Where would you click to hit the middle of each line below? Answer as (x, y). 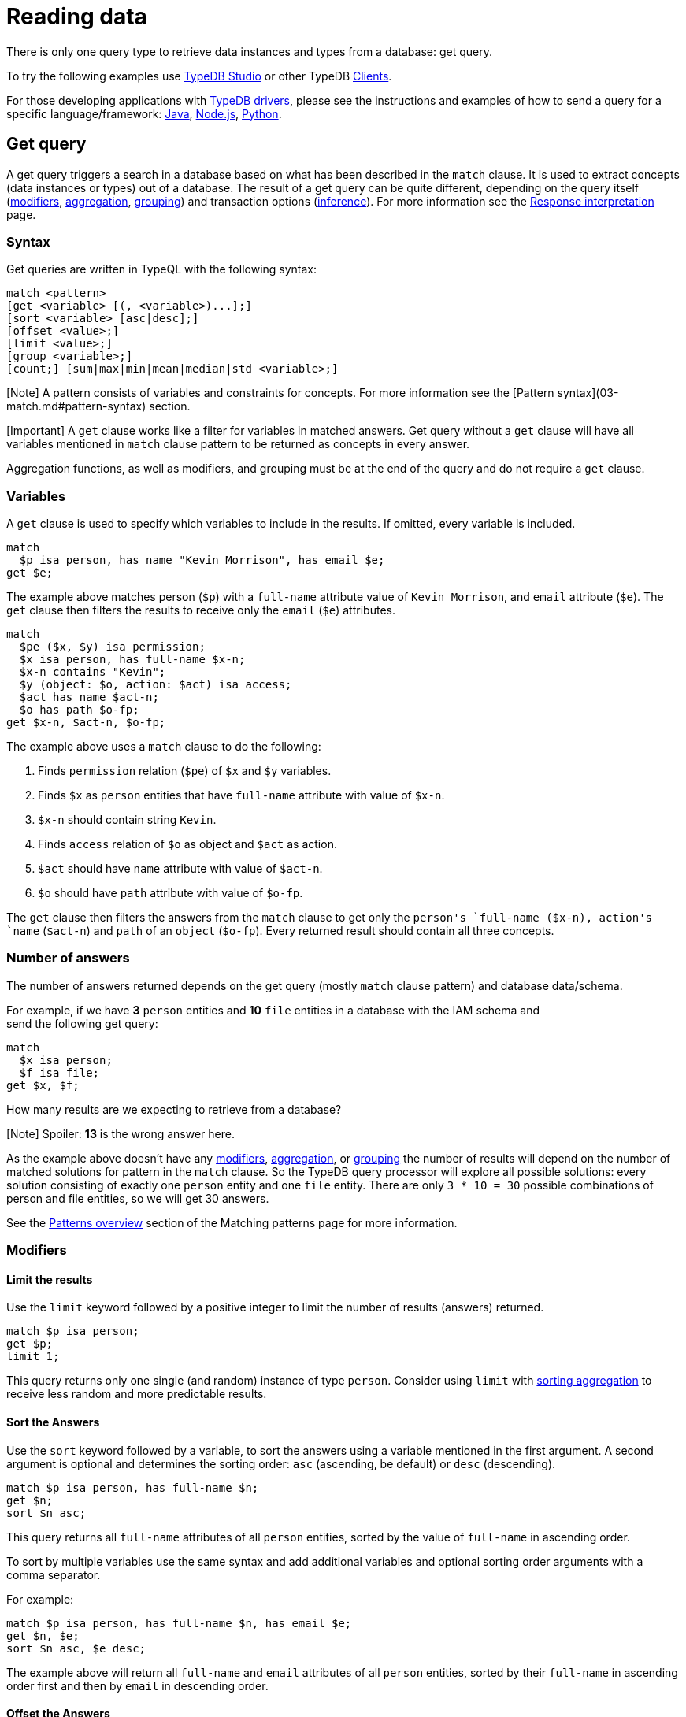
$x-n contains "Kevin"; (93, 672)
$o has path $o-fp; (79, 710)
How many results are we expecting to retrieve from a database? (174, 1109)
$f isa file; (59, 1072)
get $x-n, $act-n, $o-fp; (86, 723)
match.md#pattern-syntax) (76, 406)
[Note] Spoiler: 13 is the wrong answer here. (121, 1133)
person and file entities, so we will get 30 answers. (138, 1198)
